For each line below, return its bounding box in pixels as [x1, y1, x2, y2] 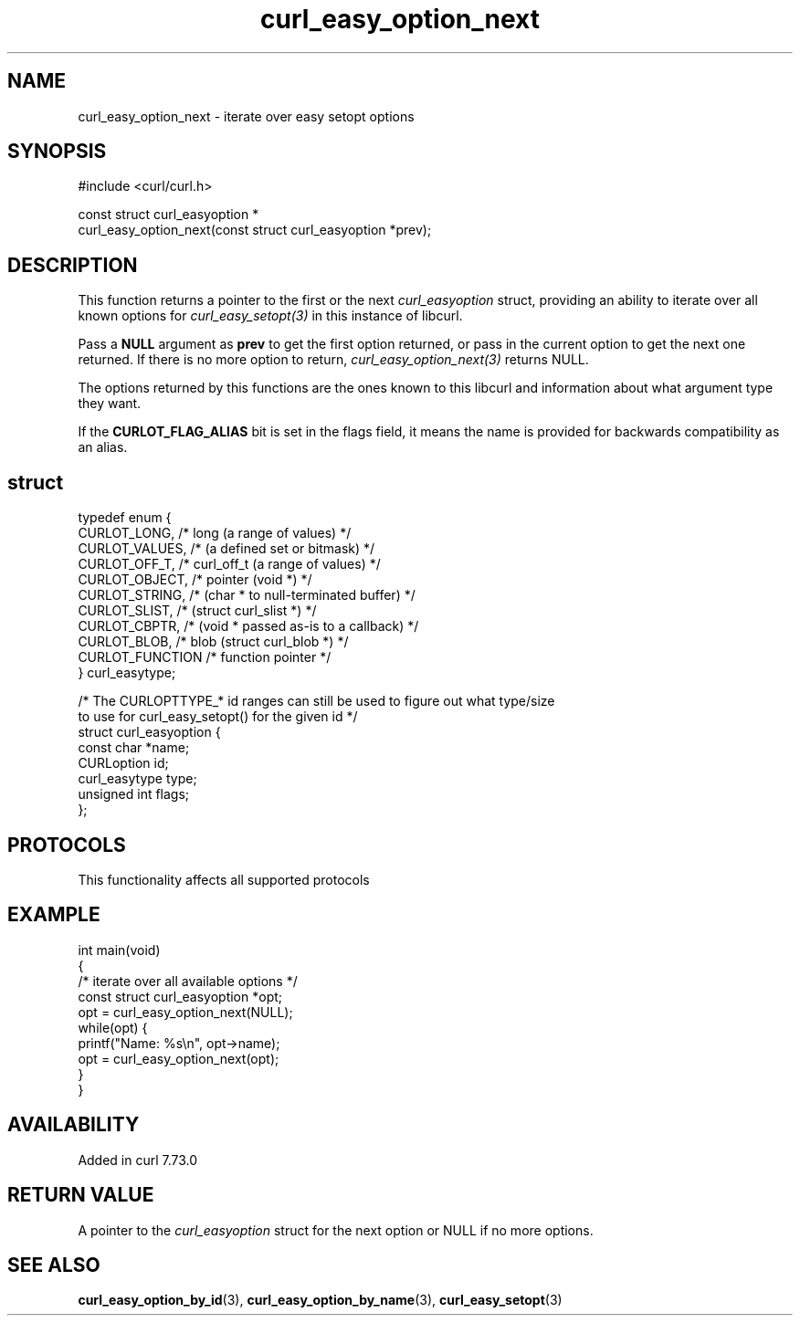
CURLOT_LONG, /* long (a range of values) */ [78, 525, 352, 541]
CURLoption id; [78, 755, 169, 772]
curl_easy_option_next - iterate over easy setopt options [78, 108, 415, 124]
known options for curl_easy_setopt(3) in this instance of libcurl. [78, 308, 463, 324]
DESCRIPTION [7, 253, 138, 277]
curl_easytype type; [78, 771, 197, 787]
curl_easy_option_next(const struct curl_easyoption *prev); [78, 222, 432, 238]
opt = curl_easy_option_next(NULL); [78, 1003, 293, 1020]
